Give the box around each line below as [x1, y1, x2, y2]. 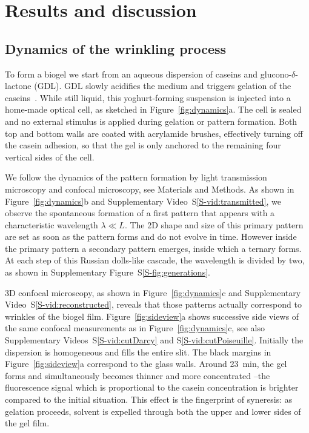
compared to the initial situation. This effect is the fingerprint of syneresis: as [5, 393, 293, 406]
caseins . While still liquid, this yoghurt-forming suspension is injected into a [5, 91, 291, 104]
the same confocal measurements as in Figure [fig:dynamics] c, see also [5, 322, 265, 334]
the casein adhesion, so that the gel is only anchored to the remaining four [5, 139, 281, 151]
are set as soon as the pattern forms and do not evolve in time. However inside [5, 230, 297, 243]
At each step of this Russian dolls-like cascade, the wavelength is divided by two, [5, 254, 305, 266]
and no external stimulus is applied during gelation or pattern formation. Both [5, 114, 297, 127]
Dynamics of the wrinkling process [5, 39, 227, 58]
